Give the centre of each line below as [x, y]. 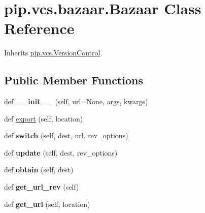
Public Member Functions [74, 80]
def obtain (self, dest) [39, 170]
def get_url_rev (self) [42, 187]
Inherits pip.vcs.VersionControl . [53, 53]
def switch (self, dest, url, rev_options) [66, 135]
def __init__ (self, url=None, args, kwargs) [76, 101]
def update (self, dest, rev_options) [61, 152]
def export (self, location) [44, 118]
